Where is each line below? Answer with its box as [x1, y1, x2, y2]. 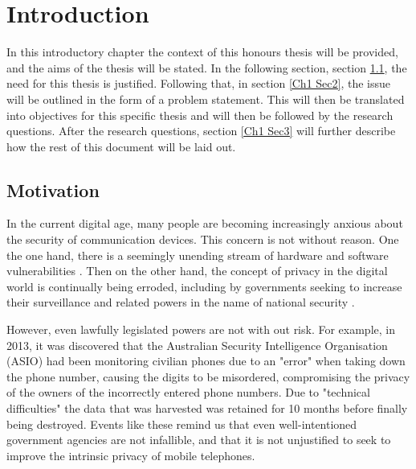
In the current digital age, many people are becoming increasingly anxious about [6, 215, 403, 232]
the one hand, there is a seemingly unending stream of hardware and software [6, 246, 389, 263]
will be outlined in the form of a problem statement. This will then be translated [6, 90, 405, 107]
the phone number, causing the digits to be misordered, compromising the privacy [6, 368, 410, 385]
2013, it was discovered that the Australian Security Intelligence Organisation [6, 336, 388, 353]
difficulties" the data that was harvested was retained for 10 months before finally [6, 400, 408, 417]
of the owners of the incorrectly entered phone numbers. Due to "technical [6, 384, 370, 401]
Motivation [6, 177, 100, 202]
